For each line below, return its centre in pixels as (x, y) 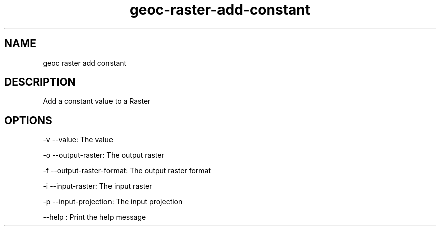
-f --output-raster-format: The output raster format (127, 171)
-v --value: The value (78, 140)
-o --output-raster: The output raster (103, 155)
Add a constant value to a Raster (97, 101)
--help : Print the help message (94, 217)
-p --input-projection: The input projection (113, 202)
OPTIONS (28, 120)
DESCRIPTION (40, 82)
